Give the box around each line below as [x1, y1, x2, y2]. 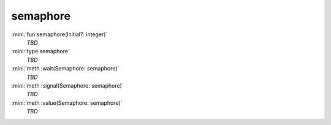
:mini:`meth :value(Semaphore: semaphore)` [11, 99, 123, 107]
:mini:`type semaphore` [11, 48, 70, 55]
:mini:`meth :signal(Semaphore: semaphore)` [11, 81, 124, 89]
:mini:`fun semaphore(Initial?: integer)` [11, 31, 108, 38]
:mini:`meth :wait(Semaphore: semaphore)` [11, 65, 120, 72]
